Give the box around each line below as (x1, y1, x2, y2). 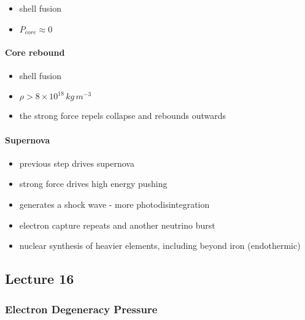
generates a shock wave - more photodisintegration (19, 198, 210, 211)
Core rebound (5, 45, 65, 58)
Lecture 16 (5, 269, 74, 288)
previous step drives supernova (19, 156, 134, 169)
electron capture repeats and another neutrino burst (19, 218, 215, 231)
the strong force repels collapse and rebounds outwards (19, 109, 226, 122)
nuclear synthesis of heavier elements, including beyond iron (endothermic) (19, 239, 301, 252)
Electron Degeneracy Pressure (5, 301, 158, 316)
